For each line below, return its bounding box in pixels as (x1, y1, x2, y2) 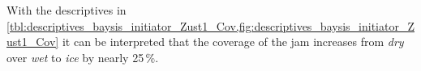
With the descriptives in (6, 2, 127, 18)
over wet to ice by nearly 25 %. (6, 48, 159, 65)
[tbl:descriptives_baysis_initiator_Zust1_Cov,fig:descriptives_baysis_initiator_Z (6, 17, 415, 34)
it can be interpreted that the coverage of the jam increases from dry (62, 33, 404, 50)
